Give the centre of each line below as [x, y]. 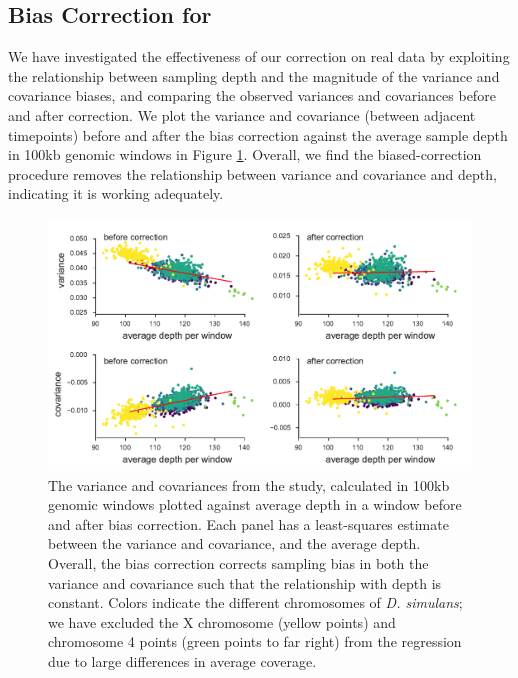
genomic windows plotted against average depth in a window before [255, 504]
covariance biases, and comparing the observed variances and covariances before [252, 95]
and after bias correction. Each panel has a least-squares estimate [248, 523]
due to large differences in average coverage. [182, 660]
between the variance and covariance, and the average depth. [234, 543]
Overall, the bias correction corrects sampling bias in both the [238, 562]
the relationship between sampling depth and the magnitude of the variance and [254, 75]
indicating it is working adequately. [116, 193]
